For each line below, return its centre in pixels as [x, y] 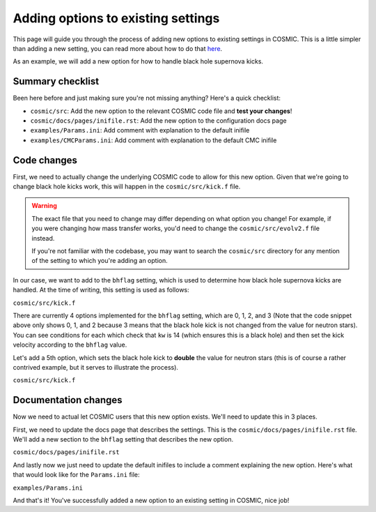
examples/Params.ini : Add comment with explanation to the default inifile [140, 130]
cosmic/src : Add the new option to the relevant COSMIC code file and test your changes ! [161, 111]
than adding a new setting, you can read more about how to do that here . [118, 48]
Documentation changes [68, 400]
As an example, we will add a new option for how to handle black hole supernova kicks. [138, 61]
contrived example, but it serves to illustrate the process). [96, 367]
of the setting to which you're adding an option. [100, 261]
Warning [44, 206]
